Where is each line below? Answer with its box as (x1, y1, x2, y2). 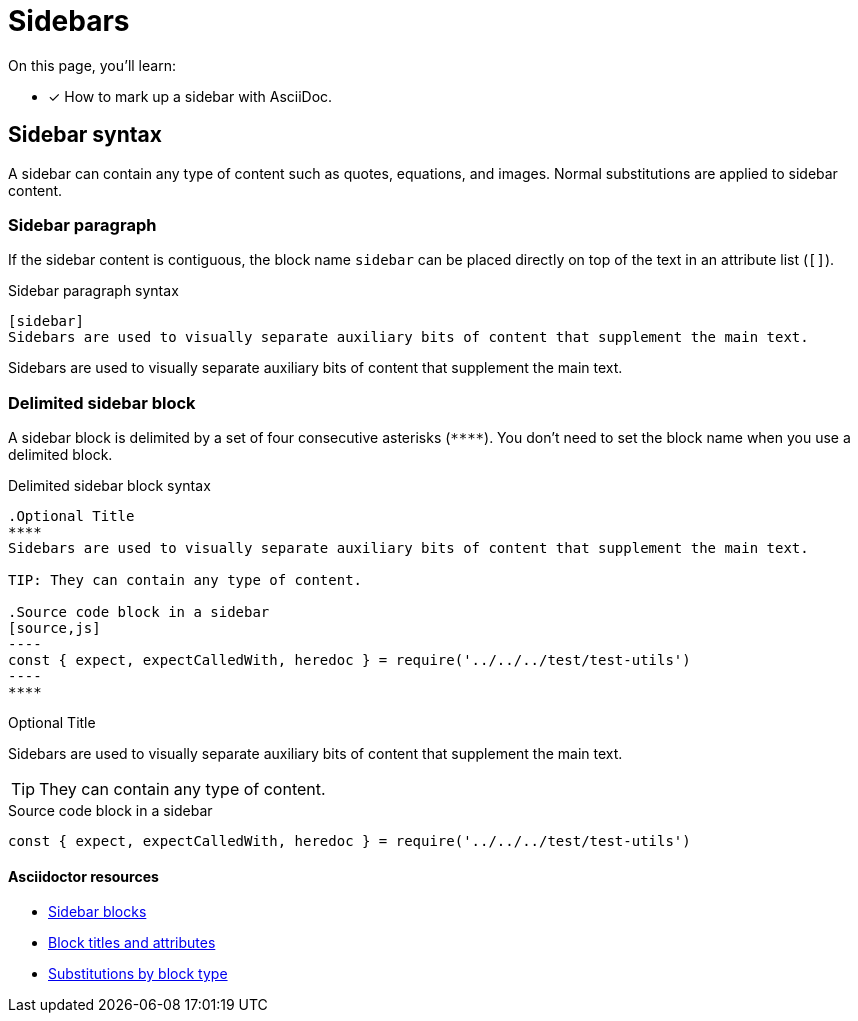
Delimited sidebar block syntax (8, 477, 211, 495)
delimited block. (8, 446, 113, 464)
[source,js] (8, 620, 101, 637)
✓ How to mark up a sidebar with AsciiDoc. (48, 87, 333, 105)
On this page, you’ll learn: (8, 56, 176, 74)
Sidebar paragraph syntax (8, 282, 179, 300)
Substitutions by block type (48, 965, 228, 983)
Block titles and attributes (48, 934, 216, 952)
